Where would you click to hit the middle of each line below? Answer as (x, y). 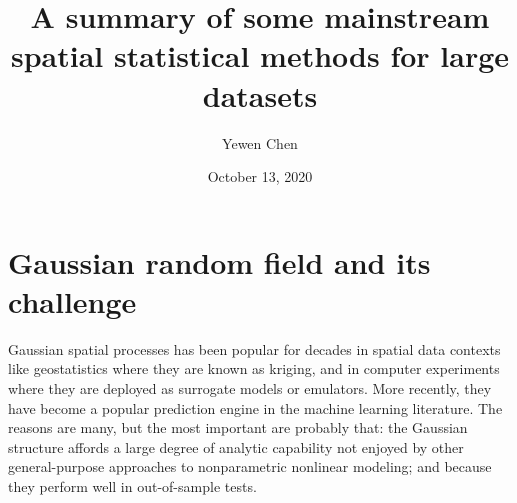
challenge (72, 300)
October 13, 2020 (260, 176)
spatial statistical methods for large (260, 55)
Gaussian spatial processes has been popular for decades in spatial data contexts (254, 348)
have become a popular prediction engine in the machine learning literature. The (255, 407)
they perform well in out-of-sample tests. (132, 485)
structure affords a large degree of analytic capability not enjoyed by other (236, 446)
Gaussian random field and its (219, 261)
